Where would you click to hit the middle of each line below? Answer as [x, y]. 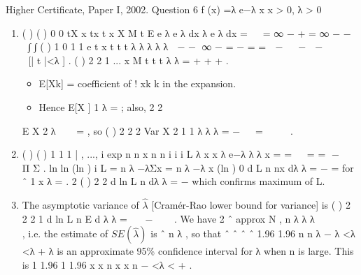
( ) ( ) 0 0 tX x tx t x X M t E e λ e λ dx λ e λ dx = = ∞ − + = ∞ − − [186, 32]
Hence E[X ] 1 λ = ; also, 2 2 [101, 106]
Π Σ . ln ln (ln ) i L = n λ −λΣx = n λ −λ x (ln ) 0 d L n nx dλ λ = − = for [188, 167]
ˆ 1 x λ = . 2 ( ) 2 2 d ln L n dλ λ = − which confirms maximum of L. [174, 181]
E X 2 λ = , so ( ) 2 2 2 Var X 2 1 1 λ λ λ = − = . [157, 130]
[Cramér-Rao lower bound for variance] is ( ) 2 [251, 205]
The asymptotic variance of [80, 205]
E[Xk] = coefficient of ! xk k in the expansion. [137, 83]
